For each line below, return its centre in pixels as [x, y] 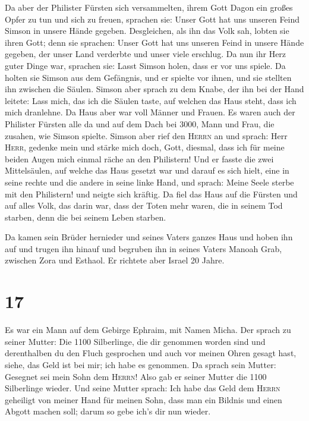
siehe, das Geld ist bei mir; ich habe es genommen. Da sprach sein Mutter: [141, 364]
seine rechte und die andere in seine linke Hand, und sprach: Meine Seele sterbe [149, 182]
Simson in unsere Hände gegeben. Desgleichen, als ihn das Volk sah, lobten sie [147, 31]
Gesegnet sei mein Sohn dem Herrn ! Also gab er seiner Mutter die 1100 [136, 376]
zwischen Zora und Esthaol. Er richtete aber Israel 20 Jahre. [115, 260]
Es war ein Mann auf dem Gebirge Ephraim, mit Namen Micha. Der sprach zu [148, 330]
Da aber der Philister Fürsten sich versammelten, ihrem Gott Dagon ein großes [149, 7]
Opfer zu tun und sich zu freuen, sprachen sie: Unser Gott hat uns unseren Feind [152, 19]
